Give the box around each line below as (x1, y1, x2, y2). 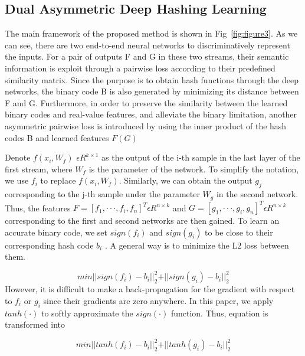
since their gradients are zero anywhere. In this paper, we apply (43, 294, 274, 306)
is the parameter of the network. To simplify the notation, (88, 162, 299, 175)
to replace (40, 174, 76, 187)
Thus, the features (5, 201, 71, 214)
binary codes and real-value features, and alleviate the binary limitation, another (5, 108, 297, 120)
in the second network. (216, 188, 299, 200)
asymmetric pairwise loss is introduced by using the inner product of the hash (5, 119, 287, 132)
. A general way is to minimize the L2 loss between (104, 239, 289, 251)
